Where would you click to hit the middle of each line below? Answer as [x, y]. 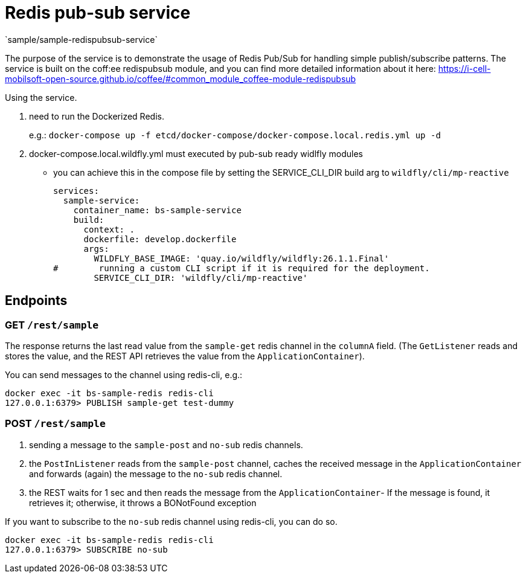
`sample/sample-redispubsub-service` [81, 39]
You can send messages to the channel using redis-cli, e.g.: [124, 374]
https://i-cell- [464, 68]
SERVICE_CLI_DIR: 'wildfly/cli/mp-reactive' [201, 278]
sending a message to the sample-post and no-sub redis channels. [166, 445]
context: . [109, 229]
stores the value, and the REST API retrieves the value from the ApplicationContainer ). [185, 356]
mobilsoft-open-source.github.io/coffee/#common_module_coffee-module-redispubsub [181, 79]
